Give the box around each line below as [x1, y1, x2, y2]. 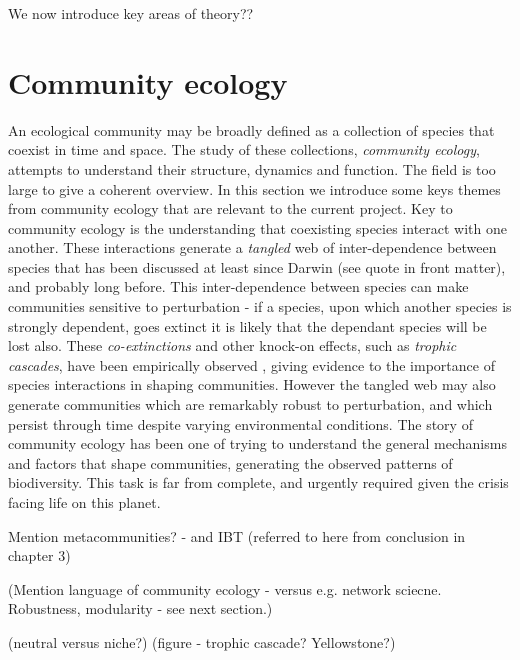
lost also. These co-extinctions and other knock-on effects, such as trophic [8, 335, 457, 356]
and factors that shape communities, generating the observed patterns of [8, 452, 453, 473]
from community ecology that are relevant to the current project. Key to [8, 198, 453, 219]
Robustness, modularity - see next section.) [8, 598, 273, 619]
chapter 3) [8, 545, 71, 566]
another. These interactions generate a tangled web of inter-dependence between [8, 237, 497, 258]
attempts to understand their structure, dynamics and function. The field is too [8, 158, 496, 179]
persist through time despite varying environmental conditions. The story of [8, 413, 473, 434]
